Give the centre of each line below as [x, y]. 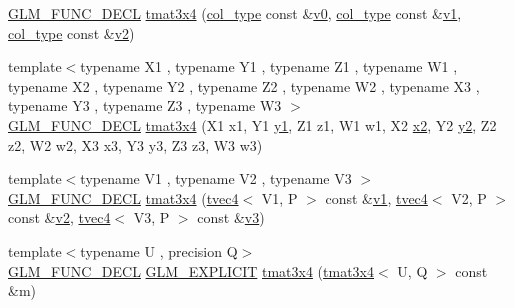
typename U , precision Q [159, 250]
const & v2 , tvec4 [59, 217]
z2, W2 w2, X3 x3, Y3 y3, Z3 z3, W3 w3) [135, 144]
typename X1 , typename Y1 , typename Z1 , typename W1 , [269, 66]
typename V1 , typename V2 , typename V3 [216, 178]
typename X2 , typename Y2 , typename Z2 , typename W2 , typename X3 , [244, 85]
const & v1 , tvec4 [376, 197]
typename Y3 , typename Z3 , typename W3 [145, 105]
